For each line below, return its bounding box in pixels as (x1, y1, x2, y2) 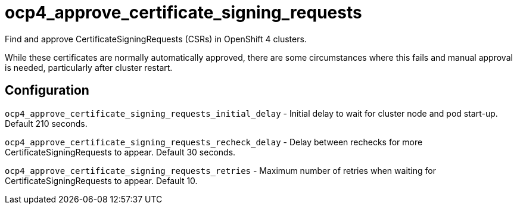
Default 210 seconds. (5, 118, 88, 129)
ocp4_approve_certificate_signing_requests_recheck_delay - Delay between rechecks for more (5, 136, 423, 147)
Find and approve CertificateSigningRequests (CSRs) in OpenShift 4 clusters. (5, 33, 307, 44)
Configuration (5, 83, 89, 98)
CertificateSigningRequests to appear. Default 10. (5, 175, 198, 186)
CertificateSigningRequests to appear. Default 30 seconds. (5, 146, 236, 157)
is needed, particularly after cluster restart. (5, 62, 173, 73)
